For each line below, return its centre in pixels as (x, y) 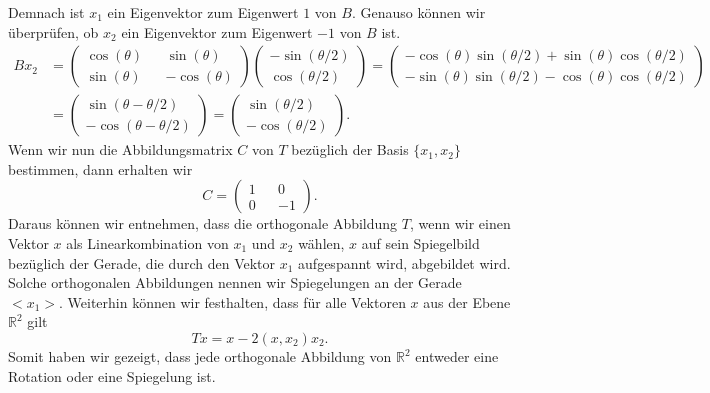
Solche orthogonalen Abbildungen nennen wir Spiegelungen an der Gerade (235, 282)
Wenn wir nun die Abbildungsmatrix (120, 149)
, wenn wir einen (460, 223)
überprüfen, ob (53, 31)
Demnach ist (46, 12)
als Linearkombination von (147, 243)
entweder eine (457, 356)
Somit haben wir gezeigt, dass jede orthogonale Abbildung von (200, 356)
